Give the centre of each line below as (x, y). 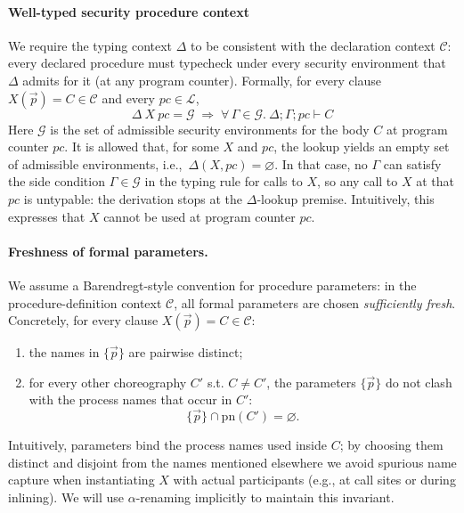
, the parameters (311, 382)
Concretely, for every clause (83, 320)
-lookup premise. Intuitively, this (346, 198)
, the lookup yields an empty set (362, 147)
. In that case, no (321, 163)
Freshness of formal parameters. (108, 251)
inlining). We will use (66, 497)
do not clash (419, 382)
